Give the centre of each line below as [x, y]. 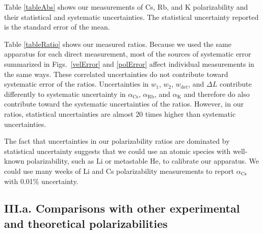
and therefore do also [217, 94]
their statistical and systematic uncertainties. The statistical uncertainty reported [131, 17]
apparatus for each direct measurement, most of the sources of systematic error [128, 54]
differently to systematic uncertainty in [65, 94]
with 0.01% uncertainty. [41, 181]
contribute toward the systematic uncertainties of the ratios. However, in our [124, 104]
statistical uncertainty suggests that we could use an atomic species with [117, 151]
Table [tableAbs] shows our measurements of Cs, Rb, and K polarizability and [126, 7]
